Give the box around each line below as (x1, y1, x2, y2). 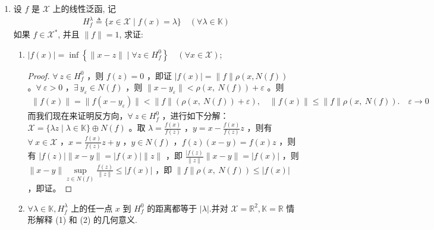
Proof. (27, 69, 50, 81)
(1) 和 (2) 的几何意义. (55, 213, 137, 226)
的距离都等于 (147, 201, 197, 214)
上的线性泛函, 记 (52, 2, 117, 14)
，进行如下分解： (162, 109, 229, 122)
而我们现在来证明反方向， (27, 109, 128, 122)
